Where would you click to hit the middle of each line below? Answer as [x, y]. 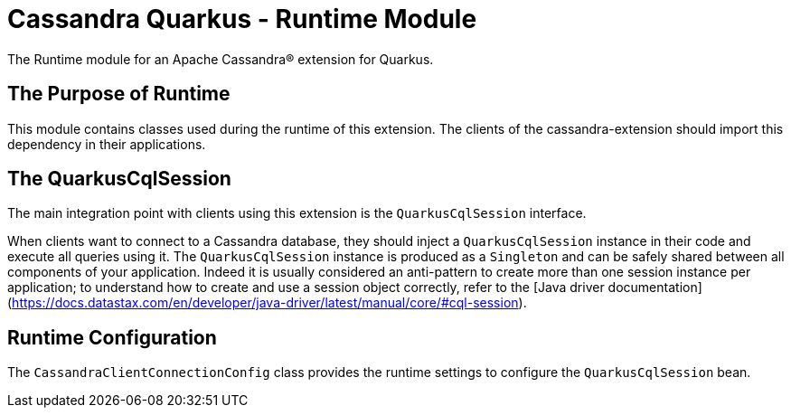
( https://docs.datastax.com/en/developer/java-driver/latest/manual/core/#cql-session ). [267, 303]
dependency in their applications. [107, 144]
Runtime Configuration [112, 337]
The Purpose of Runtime [119, 94]
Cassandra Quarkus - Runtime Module [242, 19]
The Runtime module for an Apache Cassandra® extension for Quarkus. [221, 59]
